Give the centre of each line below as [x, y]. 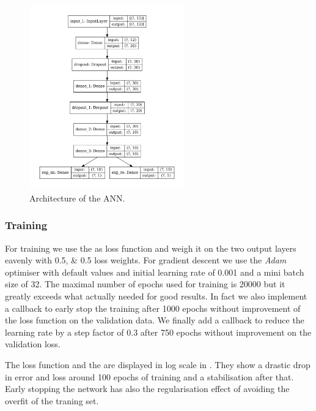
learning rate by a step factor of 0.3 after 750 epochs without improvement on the [158, 332]
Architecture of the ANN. [77, 198]
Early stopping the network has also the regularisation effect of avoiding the [147, 389]
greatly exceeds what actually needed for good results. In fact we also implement [156, 296]
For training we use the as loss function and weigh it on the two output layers [151, 248]
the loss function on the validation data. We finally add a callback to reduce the [155, 320]
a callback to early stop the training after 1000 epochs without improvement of [153, 308]
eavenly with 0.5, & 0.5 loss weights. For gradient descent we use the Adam [146, 260]
